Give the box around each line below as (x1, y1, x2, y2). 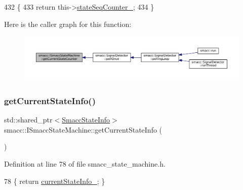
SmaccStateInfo (62, 114, 110, 125)
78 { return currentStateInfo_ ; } (4, 175, 105, 186)
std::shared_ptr (4, 114, 53, 125)
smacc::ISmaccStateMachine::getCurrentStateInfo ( (4, 124, 163, 135)
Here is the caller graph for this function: (4, 18, 132, 29)
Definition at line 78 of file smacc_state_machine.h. (4, 158, 166, 169)
